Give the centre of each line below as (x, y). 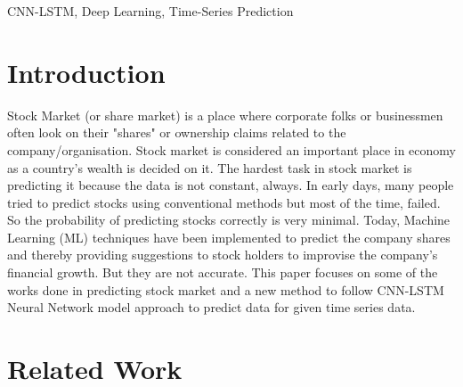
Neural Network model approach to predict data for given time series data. (211, 307)
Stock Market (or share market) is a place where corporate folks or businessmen (225, 115)
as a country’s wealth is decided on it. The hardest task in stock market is (210, 167)
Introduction (86, 72)
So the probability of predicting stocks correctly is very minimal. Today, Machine (229, 220)
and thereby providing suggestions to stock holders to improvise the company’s (223, 255)
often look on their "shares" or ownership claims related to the (177, 132)
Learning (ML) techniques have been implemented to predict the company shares (229, 237)
